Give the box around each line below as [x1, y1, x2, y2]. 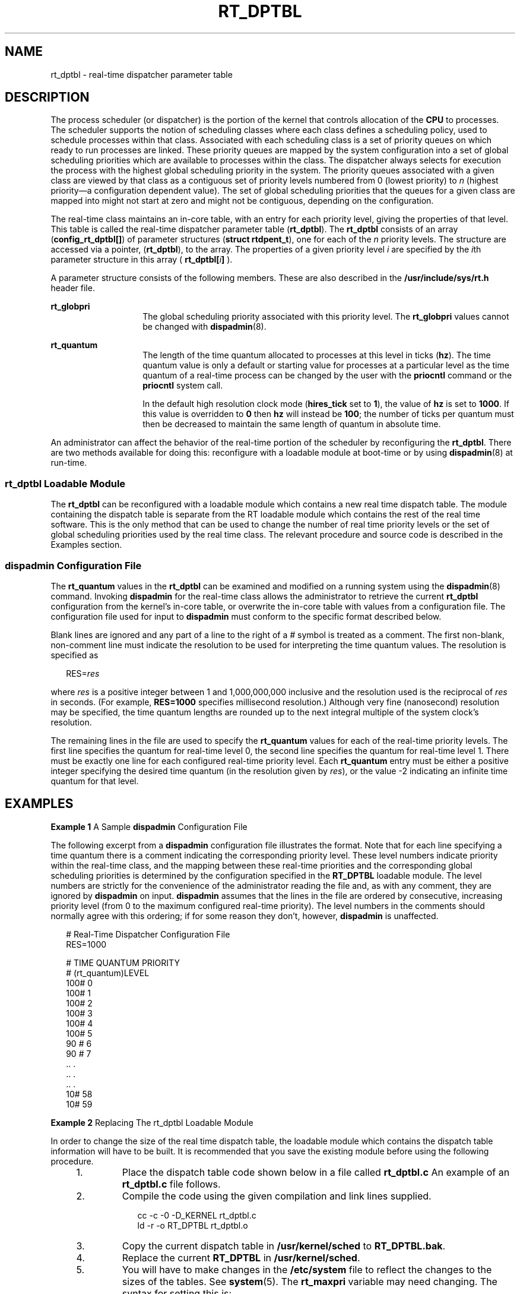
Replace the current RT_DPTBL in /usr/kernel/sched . [122, 1251, 360, 1264]
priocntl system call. [142, 380, 223, 391]
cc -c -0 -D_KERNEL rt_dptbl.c [137, 1210, 256, 1220]
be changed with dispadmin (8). [142, 321, 267, 332]
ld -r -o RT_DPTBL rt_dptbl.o [137, 1220, 248, 1230]
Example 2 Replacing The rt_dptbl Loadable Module [50, 1117, 253, 1128]
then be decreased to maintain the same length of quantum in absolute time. [142, 419, 441, 430]
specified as [50, 649, 99, 660]
